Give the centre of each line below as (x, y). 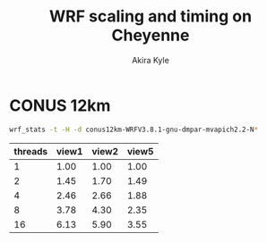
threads (31, 151)
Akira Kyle (151, 60)
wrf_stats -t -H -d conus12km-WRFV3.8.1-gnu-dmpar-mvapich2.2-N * (133, 129)
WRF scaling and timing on (151, 17)
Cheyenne (151, 35)
